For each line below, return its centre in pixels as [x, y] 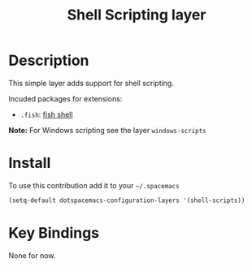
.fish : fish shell [46, 114]
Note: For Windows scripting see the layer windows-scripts [108, 130]
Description [49, 60]
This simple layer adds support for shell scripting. [91, 83]
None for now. [32, 255]
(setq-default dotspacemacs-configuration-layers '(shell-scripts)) [127, 200]
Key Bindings [54, 233]
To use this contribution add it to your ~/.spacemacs [94, 185]
